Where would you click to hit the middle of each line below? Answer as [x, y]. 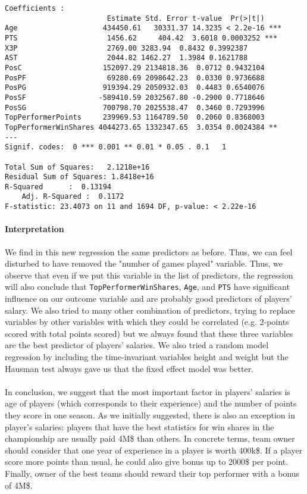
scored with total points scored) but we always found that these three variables [149, 333]
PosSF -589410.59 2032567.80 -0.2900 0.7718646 [135, 97]
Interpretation [35, 229]
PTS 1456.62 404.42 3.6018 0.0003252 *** [141, 38]
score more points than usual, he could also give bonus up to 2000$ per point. [147, 462]
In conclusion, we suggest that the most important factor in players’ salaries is [148, 391]
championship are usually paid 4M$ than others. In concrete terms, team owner [150, 438]
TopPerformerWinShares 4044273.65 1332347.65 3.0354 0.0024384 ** [141, 127]
